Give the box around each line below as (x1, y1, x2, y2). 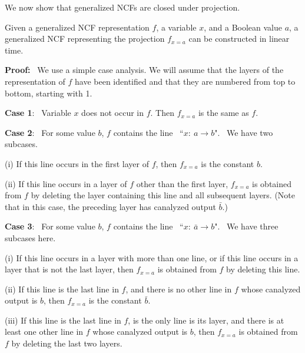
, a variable (156, 21, 197, 33)
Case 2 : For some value (5, 126, 95, 138)
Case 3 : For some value (5, 220, 95, 232)
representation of (5, 75, 65, 87)
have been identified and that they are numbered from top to (75, 75, 296, 87)
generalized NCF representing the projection (5, 32, 165, 45)
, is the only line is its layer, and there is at (128, 314, 284, 326)
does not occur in (81, 106, 144, 119)
